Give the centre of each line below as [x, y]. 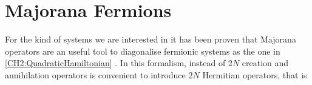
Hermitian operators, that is [255, 74]
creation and [265, 63]
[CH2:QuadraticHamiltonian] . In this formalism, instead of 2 [119, 63]
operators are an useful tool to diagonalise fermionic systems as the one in [143, 51]
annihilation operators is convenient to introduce [95, 74]
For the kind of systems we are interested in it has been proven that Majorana [151, 39]
